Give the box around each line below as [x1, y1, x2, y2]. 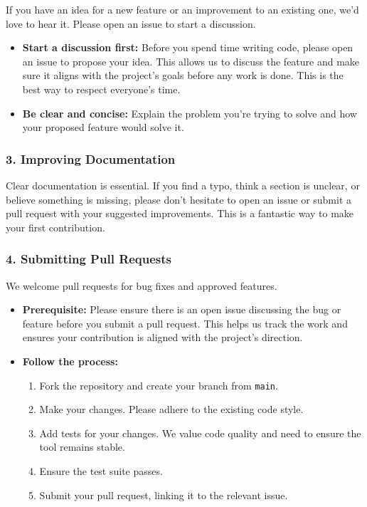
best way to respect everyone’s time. [22, 81, 181, 96]
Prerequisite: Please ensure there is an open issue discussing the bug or [22, 302, 341, 317]
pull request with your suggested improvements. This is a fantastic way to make [6, 206, 354, 221]
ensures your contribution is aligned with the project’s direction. [22, 330, 303, 345]
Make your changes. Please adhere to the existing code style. [39, 402, 304, 417]
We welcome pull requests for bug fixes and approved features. [6, 278, 277, 293]
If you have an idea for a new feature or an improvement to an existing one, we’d [6, 2, 359, 16]
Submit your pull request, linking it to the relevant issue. [39, 487, 288, 502]
